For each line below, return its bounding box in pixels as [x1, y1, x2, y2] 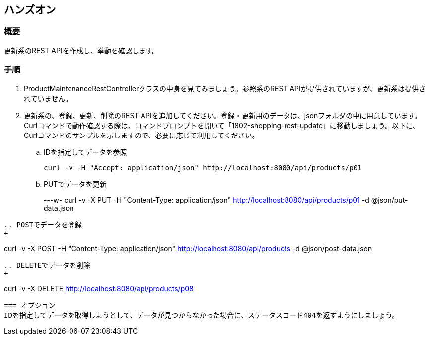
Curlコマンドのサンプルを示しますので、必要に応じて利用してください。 [24, 131, 259, 139]
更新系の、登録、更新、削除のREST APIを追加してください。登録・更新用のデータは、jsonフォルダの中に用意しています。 [24, 111, 422, 120]
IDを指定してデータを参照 [44, 147, 127, 156]
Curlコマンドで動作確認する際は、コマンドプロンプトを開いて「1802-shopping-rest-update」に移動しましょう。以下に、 [24, 121, 420, 130]
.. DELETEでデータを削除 [4, 261, 90, 269]
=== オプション [4, 301, 56, 309]
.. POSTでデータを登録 [4, 220, 82, 229]
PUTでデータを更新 [44, 179, 107, 188]
